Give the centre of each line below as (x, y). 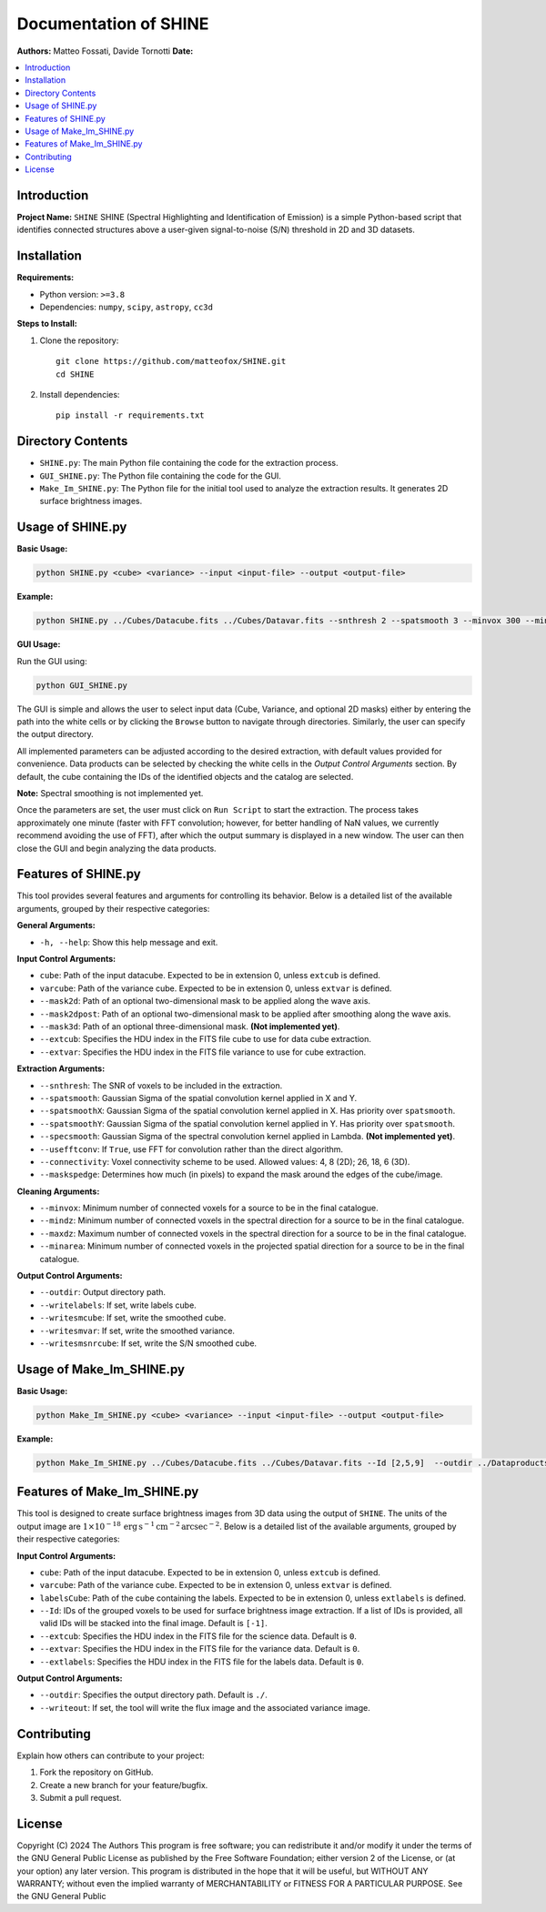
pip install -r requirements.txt (130, 415)
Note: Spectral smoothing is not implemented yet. (110, 794)
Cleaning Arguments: (58, 1191)
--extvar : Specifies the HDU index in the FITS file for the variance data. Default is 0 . (200, 1649)
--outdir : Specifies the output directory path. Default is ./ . (153, 1695)
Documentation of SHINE (113, 24)
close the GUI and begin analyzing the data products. (117, 848)
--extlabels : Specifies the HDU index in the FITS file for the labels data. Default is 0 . (202, 1662)
